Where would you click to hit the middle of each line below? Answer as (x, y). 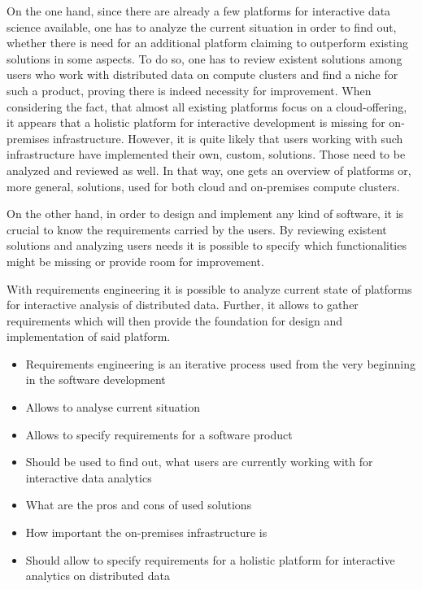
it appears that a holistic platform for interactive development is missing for (196, 122)
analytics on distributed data (98, 576)
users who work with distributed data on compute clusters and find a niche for (202, 74)
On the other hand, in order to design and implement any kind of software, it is (205, 214)
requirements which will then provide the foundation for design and (174, 320)
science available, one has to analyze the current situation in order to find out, (202, 26)
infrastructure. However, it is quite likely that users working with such (228, 138)
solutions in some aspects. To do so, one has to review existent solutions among (204, 58)
